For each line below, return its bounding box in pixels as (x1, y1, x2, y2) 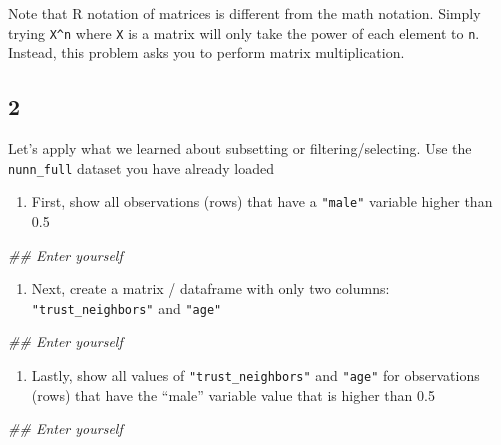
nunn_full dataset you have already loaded (8, 157, 274, 178)
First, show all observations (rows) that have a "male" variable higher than (31, 191, 493, 212)
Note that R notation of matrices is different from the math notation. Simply (8, 3, 481, 23)
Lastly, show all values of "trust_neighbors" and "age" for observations (31, 364, 480, 385)
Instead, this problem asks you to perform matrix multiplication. (8, 42, 405, 63)
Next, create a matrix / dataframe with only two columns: (31, 278, 390, 299)
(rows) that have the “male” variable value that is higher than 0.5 (31, 384, 435, 405)
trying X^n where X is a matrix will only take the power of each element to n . (8, 22, 480, 43)
